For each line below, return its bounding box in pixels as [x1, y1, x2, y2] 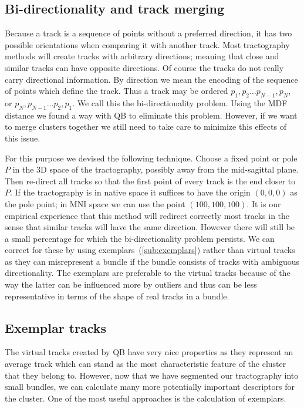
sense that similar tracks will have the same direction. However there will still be [5, 221, 295, 233]
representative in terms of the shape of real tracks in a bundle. [5, 289, 229, 302]
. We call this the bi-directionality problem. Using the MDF [72, 96, 288, 109]
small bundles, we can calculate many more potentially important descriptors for [5, 380, 295, 393]
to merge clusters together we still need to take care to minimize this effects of [5, 120, 286, 133]
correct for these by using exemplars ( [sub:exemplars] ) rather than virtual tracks [5, 244, 295, 256]
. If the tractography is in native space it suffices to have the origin [10, 186, 251, 198]
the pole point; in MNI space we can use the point [5, 197, 185, 210]
